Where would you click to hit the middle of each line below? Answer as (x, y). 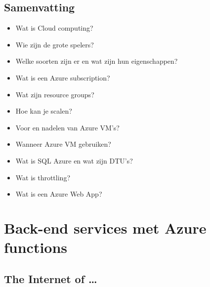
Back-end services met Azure (105, 227)
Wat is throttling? (43, 177)
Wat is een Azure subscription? (63, 77)
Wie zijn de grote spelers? (55, 44)
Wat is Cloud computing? (54, 28)
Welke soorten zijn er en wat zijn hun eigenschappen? (97, 61)
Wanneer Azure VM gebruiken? (63, 144)
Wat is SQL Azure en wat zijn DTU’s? (74, 160)
